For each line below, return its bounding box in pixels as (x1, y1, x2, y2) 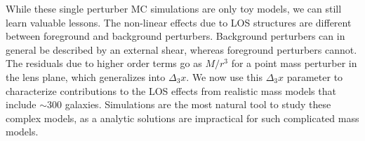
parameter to (286, 69, 343, 84)
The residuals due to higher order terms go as (6, 56, 202, 70)
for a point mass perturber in (231, 56, 357, 70)
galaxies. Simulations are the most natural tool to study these (65, 97, 331, 112)
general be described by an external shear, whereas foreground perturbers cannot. (6, 42, 357, 57)
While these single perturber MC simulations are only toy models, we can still (6, 1, 342, 15)
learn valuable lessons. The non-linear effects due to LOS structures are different (6, 15, 352, 29)
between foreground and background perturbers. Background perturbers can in (6, 29, 345, 43)
